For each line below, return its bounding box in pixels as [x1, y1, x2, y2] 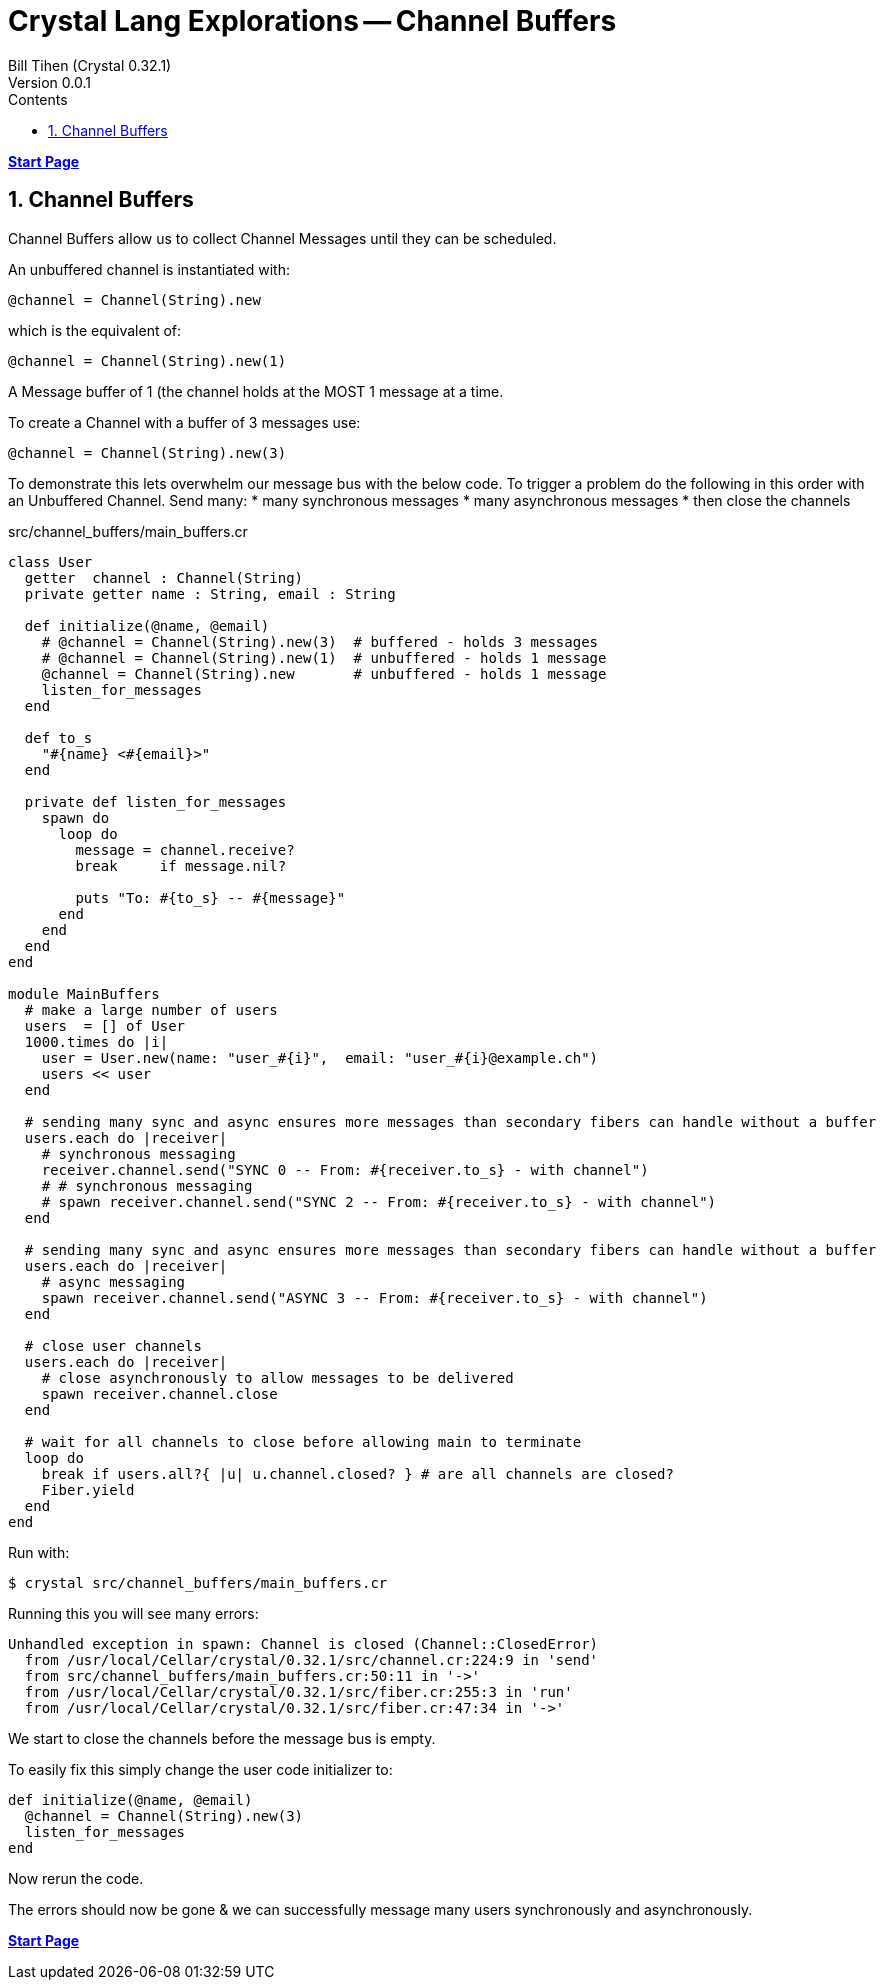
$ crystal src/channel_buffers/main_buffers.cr [8, 1574, 388, 1591]
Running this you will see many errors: [8, 1604, 259, 1622]
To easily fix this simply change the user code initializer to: [8, 1760, 393, 1778]
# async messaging [41, 1273, 186, 1290]
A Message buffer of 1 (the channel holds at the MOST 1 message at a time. [8, 382, 504, 400]
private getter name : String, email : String [24, 585, 396, 602]
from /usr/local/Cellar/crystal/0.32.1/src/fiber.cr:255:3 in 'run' [24, 1683, 573, 1700]
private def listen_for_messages [24, 793, 287, 810]
